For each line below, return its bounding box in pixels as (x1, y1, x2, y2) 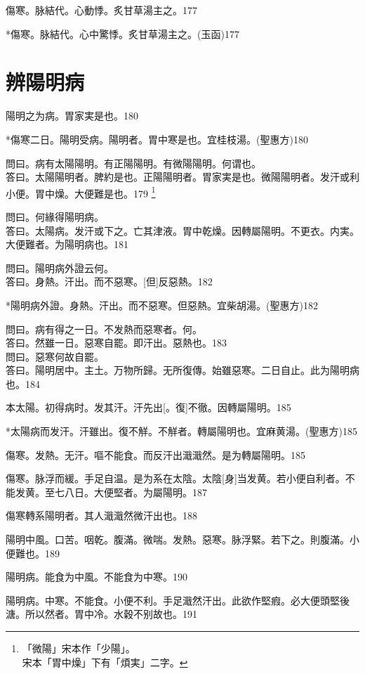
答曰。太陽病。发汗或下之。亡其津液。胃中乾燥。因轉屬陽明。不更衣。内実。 (6, 223, 359, 238)
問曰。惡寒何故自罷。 (6, 349, 104, 363)
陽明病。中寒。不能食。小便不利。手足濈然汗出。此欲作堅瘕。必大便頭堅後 (6, 592, 350, 607)
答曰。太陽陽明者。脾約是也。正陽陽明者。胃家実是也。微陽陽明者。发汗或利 (6, 169, 359, 184)
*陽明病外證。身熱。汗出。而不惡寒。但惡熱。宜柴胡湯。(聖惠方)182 (6, 297, 318, 312)
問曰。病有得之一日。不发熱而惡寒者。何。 (6, 321, 202, 336)
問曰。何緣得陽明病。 (6, 209, 104, 223)
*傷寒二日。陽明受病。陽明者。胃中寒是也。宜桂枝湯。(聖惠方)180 (6, 131, 308, 146)
